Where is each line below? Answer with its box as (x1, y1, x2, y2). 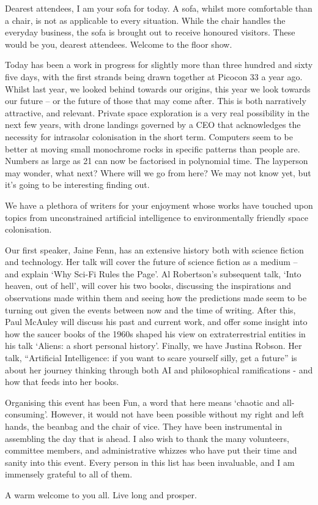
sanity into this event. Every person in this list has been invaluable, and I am (5, 455, 295, 468)
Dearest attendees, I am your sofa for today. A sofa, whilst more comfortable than (5, 2, 312, 14)
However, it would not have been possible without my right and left (51, 408, 305, 421)
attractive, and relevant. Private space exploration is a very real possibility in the (5, 106, 309, 119)
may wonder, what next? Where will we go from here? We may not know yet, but (5, 166, 311, 179)
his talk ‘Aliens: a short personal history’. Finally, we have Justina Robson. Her (5, 339, 302, 352)
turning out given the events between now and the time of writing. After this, (5, 303, 296, 316)
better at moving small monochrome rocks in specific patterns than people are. (5, 142, 300, 155)
